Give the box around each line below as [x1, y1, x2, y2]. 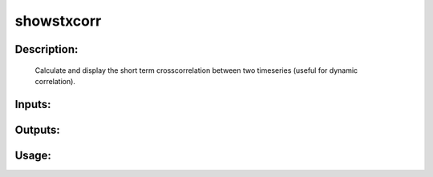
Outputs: [14, 123, 60, 136]
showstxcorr [14, 12, 102, 30]
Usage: [14, 148, 52, 162]
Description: [14, 42, 79, 56]
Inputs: [14, 97, 51, 111]
